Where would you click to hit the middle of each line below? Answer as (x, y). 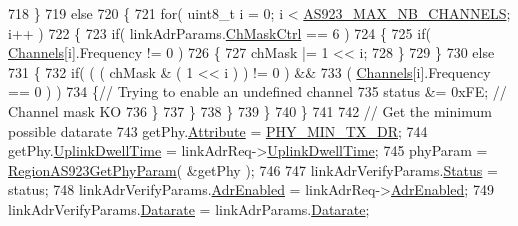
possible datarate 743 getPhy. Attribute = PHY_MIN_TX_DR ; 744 (218, 130)
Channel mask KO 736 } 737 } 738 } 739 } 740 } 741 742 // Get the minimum (250, 110)
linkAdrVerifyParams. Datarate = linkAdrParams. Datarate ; (189, 208)
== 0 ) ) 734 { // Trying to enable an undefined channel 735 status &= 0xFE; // (257, 91)
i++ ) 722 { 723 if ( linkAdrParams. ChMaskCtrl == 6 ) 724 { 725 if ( (219, 32)
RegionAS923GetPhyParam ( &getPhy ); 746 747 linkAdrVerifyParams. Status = (253, 169)
